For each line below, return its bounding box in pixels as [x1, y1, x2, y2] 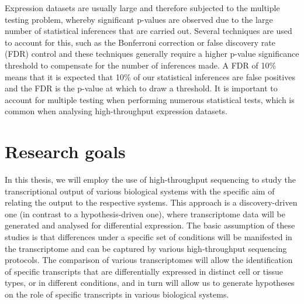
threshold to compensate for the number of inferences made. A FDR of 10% [5, 59, 277, 71]
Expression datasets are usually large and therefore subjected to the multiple [5, 2, 280, 13]
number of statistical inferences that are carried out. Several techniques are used [5, 25, 292, 37]
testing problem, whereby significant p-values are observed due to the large [5, 13, 273, 25]
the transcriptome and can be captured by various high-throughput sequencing [5, 242, 287, 254]
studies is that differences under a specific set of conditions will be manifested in [5, 231, 292, 243]
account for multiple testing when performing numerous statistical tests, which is [5, 93, 295, 105]
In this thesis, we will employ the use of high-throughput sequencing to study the [5, 173, 296, 186]
